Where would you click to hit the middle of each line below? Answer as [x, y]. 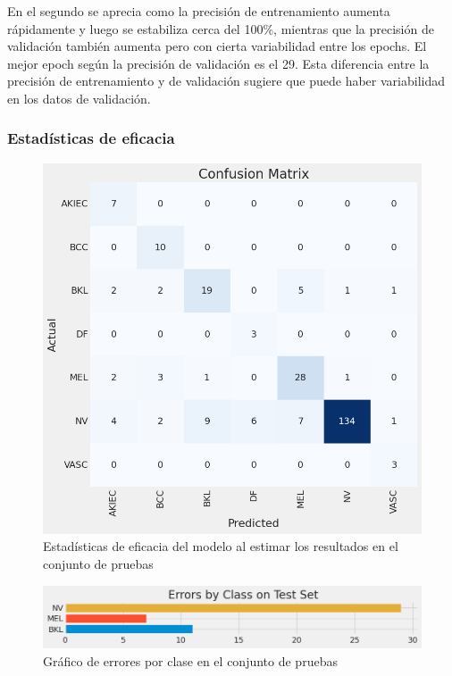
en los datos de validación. [79, 98]
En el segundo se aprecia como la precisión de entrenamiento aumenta [199, 11]
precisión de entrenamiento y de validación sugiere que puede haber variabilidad [226, 81]
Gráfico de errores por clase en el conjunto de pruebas [190, 660]
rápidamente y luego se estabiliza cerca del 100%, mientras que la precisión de [221, 28]
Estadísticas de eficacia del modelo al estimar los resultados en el [221, 546]
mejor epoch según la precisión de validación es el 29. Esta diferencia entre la [218, 63]
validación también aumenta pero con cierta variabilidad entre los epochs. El [217, 46]
